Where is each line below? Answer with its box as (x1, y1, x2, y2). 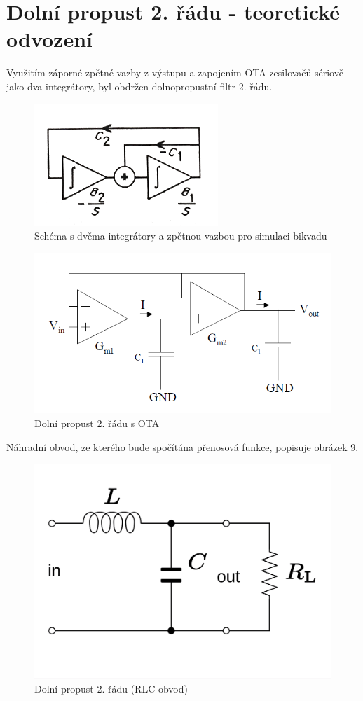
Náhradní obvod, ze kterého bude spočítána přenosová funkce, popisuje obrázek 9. (6, 439, 359, 454)
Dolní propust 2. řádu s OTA (34, 416, 160, 431)
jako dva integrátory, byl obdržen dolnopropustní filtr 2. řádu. (6, 78, 273, 93)
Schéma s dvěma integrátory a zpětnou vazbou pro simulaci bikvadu (34, 228, 327, 243)
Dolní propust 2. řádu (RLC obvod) (34, 681, 188, 695)
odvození (6, 25, 93, 53)
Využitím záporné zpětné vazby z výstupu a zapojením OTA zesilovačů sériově (6, 65, 343, 80)
